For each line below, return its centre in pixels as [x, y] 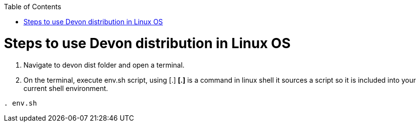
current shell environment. [66, 88]
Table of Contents [33, 7]
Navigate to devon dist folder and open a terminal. [104, 65]
